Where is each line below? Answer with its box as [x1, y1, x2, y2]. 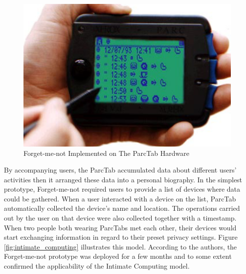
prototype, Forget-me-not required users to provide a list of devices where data [4, 184, 240, 194]
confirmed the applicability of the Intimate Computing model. [4, 260, 190, 271]
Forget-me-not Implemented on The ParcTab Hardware [23, 148, 189, 158]
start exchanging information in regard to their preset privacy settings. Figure [4, 232, 238, 242]
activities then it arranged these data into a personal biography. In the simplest [4, 174, 243, 184]
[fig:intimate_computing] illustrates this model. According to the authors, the [4, 241, 237, 251]
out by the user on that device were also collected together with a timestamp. [4, 212, 237, 223]
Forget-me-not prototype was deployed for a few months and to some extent [4, 251, 232, 261]
